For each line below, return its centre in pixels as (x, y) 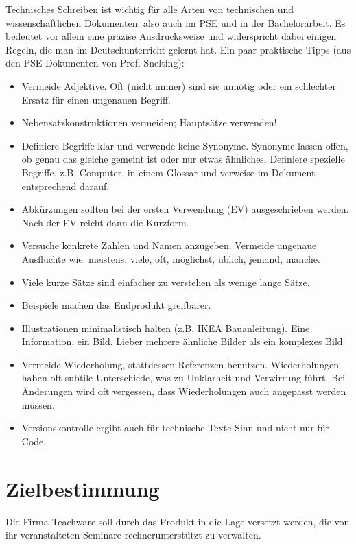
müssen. (38, 404)
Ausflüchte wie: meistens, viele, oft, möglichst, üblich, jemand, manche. (171, 258)
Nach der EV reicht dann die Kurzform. (105, 222)
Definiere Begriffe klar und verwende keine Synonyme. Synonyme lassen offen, (185, 145)
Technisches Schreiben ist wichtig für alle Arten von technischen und (150, 9)
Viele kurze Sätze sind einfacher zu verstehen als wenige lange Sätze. (166, 282)
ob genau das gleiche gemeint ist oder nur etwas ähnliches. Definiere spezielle (183, 159)
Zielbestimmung (83, 488)
